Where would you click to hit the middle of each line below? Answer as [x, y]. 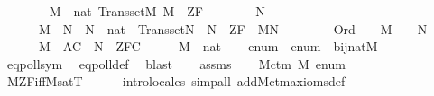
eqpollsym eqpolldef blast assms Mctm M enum [176, 63]
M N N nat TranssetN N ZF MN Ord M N [233, 28]
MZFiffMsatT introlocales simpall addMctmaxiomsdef [176, 81]
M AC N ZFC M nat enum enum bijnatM [208, 46]
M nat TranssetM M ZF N [157, 11]
